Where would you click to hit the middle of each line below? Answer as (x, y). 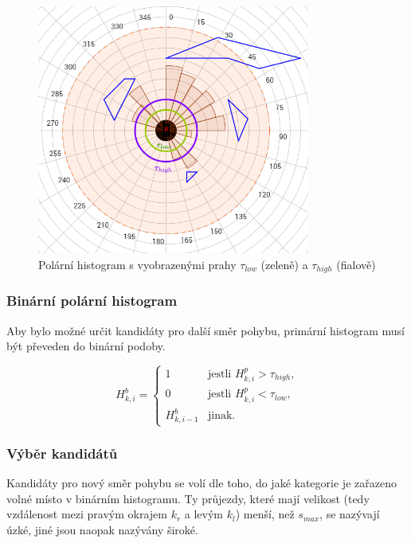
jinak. (221, 416)
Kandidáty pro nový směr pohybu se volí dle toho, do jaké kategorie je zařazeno (202, 483)
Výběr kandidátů (62, 453)
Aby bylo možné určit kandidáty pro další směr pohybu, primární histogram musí (205, 330)
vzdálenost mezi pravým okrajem (87, 514)
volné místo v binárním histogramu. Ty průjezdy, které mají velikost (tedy (188, 498)
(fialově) (356, 264)
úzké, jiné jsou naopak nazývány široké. (102, 530)
